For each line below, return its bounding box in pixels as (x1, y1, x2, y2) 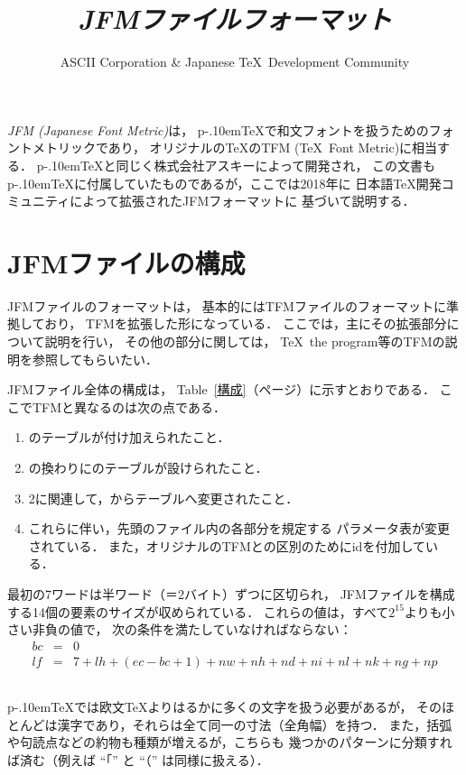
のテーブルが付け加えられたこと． (28, 428, 230, 447)
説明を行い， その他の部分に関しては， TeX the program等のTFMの (44, 332, 445, 350)
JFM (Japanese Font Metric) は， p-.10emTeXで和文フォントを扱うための (7, 120, 429, 139)
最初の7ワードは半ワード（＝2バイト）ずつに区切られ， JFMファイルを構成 (7, 584, 455, 603)
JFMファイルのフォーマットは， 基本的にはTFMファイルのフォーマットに (7, 296, 446, 315)
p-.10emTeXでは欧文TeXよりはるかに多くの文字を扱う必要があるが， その (7, 697, 443, 716)
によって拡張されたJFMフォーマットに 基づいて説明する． (70, 191, 415, 210)
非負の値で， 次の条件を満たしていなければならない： (32, 620, 352, 639)
